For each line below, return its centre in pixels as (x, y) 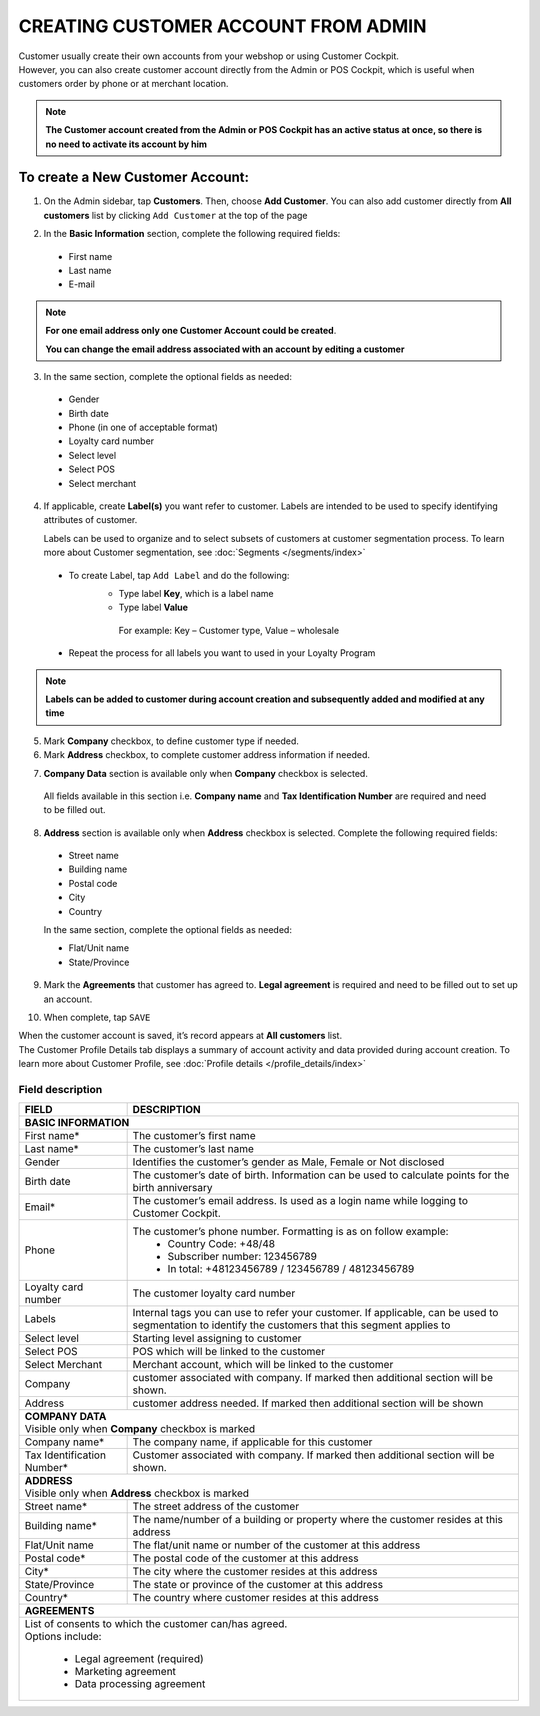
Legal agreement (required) (139, 1659)
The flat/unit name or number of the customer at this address (276, 1545)
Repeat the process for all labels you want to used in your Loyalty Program (222, 653)
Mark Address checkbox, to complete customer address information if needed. (206, 755)
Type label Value (153, 607)
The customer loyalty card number (214, 1293)
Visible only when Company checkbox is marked (140, 1429)
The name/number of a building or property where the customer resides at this (318, 1520)
